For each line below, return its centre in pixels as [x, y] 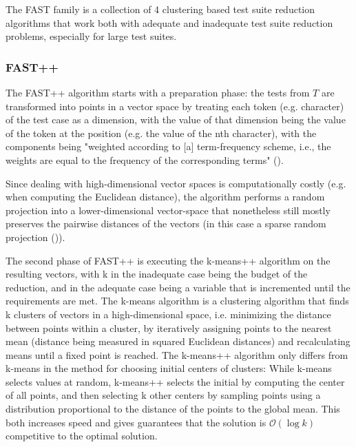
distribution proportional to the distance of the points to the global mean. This [173, 409]
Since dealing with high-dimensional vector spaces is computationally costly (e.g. [176, 183]
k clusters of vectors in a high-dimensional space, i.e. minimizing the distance [168, 314]
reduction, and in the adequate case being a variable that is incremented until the [178, 287]
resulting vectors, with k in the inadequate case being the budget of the [157, 274]
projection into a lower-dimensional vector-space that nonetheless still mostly [168, 210]
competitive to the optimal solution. [82, 436]
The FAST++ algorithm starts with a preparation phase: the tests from [158, 92]
